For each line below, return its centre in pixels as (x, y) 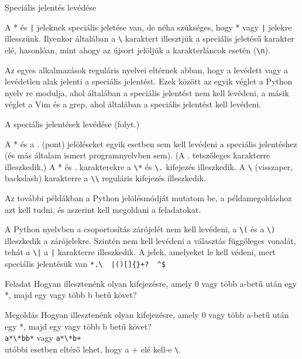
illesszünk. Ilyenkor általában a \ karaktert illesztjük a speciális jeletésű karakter (150, 38)
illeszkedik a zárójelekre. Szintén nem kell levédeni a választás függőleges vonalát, (150, 240)
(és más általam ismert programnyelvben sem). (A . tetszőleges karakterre (138, 155)
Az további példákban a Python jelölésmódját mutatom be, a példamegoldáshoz (148, 198)
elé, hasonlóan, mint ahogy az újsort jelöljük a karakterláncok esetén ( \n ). (138, 50)
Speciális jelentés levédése (51, 7)
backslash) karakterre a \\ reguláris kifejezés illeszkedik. (105, 178)
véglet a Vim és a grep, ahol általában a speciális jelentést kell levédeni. (133, 104)
